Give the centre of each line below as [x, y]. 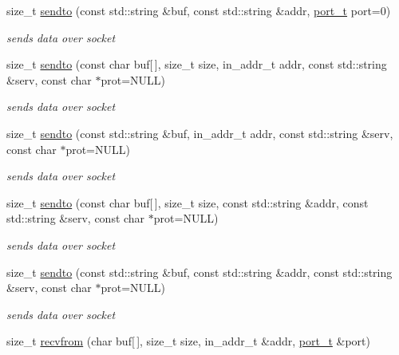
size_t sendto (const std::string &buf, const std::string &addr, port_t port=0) [199, 10]
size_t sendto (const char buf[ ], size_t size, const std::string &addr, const [188, 202]
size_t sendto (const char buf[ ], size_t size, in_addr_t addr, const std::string [197, 64]
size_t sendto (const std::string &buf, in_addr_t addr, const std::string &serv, [200, 133]
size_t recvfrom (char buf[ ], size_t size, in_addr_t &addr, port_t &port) [188, 341]
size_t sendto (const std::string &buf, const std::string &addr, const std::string [199, 272]
